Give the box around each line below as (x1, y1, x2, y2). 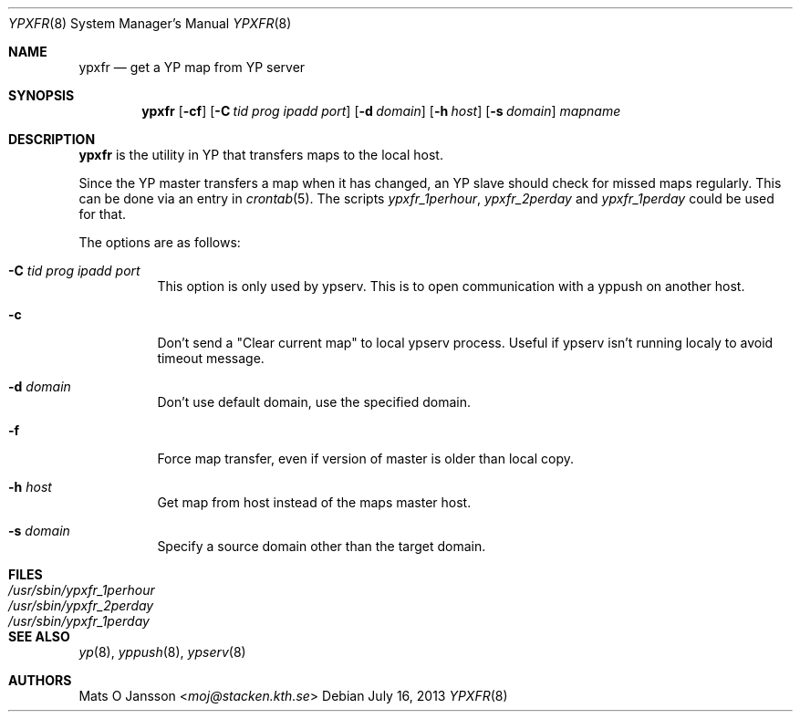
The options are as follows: (78, 234, 241, 250)
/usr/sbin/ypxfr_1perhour (8, 582, 155, 598)
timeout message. (157, 350, 265, 366)
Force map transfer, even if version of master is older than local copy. (157, 451, 575, 466)
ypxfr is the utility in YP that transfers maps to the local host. (78, 147, 443, 162)
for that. (78, 206, 127, 222)
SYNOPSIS (8, 88, 75, 103)
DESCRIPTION (8, 131, 96, 147)
